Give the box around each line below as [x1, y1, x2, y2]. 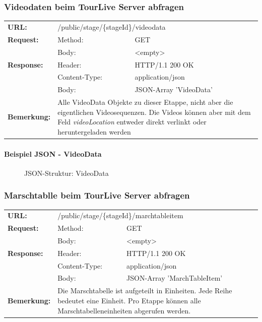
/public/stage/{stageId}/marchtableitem [57, 210, 183, 221]
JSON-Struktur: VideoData [24, 167, 109, 178]
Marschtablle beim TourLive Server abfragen [4, 189, 190, 202]
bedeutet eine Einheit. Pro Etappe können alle [57, 295, 201, 305]
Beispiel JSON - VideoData [4, 148, 102, 159]
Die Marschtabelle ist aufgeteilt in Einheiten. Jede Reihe [57, 285, 232, 296]
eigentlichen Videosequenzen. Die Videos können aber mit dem [57, 106, 251, 117]
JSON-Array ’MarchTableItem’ [126, 273, 223, 283]
